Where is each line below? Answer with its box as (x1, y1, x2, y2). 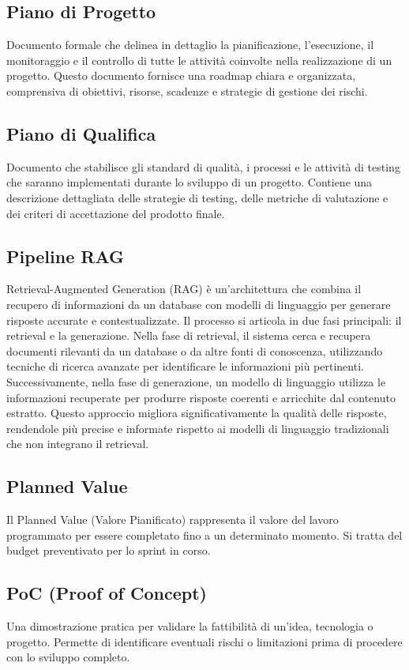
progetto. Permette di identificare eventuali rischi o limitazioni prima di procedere (6, 633, 403, 649)
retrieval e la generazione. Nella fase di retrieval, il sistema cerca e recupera (6, 327, 371, 344)
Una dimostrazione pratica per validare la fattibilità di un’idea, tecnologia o (6, 618, 373, 634)
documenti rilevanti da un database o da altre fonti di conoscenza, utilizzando (6, 342, 383, 359)
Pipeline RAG (6, 243, 124, 268)
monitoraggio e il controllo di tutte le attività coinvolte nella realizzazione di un (6, 51, 392, 68)
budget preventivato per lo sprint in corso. (6, 542, 211, 559)
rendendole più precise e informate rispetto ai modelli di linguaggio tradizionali (6, 420, 389, 436)
